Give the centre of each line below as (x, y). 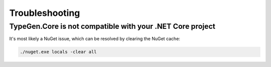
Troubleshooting (45, 13)
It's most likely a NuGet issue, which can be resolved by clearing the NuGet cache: (95, 39)
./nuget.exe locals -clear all (58, 52)
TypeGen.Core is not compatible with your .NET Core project (112, 26)
